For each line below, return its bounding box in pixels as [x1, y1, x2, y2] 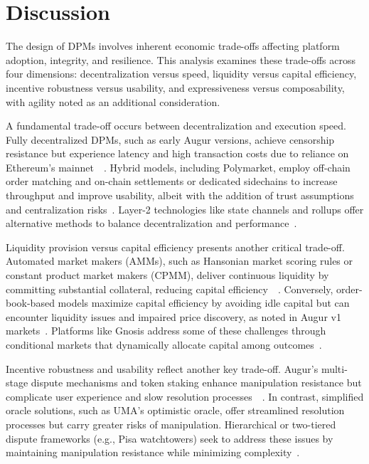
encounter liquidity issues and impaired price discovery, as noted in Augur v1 [6, 309, 341, 324]
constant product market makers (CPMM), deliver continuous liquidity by [6, 268, 329, 283]
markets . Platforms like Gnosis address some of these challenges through [6, 323, 326, 338]
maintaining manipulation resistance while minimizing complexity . [6, 445, 300, 460]
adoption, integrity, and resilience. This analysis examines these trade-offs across [6, 52, 355, 67]
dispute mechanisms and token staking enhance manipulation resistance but [31, 375, 362, 390]
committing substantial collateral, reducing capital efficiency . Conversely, [6, 281, 333, 296]
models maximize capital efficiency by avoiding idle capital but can [58, 295, 350, 310]
